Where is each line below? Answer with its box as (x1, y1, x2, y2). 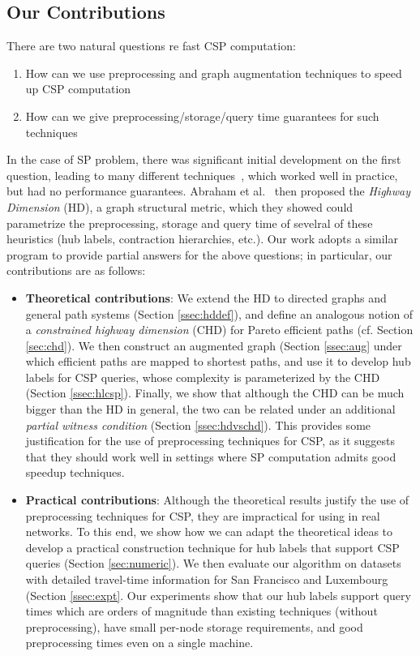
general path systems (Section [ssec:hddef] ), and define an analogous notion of (25, 305, 414, 322)
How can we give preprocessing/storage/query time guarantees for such (25, 107, 379, 124)
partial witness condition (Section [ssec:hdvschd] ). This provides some (25, 416, 371, 433)
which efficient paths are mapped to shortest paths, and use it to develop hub (25, 353, 411, 370)
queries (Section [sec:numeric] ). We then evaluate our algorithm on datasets (25, 555, 401, 572)
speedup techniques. (25, 464, 125, 481)
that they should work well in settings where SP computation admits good (25, 448, 396, 465)
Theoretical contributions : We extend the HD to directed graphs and (25, 289, 387, 306)
